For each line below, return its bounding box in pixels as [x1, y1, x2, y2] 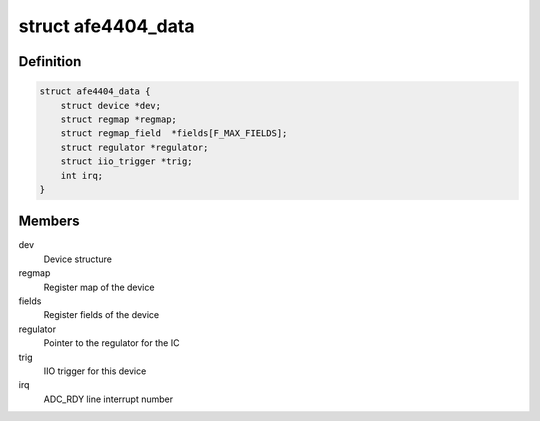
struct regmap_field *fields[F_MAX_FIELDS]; [60, 128, 288, 139]
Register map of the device [43, 281, 155, 293]
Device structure [43, 253, 112, 265]
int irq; [60, 170, 104, 181]
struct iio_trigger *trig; [60, 156, 194, 167]
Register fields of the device [43, 309, 160, 321]
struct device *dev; [60, 100, 162, 111]
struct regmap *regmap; [60, 113, 177, 125]
